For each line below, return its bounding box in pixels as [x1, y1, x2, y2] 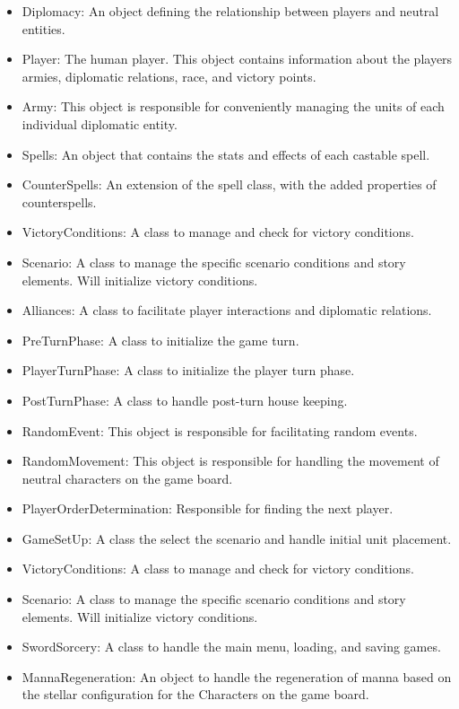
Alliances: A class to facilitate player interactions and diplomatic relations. [22, 301, 432, 319]
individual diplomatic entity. [22, 114, 178, 133]
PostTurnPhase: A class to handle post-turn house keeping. [22, 390, 348, 409]
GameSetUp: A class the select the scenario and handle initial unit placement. [22, 529, 452, 547]
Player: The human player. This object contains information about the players [22, 49, 453, 68]
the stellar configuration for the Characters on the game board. [22, 685, 369, 704]
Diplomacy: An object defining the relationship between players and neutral [22, 2, 439, 20]
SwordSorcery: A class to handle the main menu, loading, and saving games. [22, 637, 441, 656]
